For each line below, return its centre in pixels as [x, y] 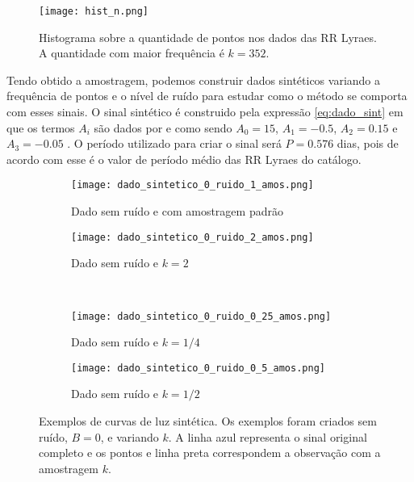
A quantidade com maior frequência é [132, 53]
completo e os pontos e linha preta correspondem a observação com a [210, 453]
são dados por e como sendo [163, 127]
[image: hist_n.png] [94, 11]
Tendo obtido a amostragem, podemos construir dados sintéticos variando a [194, 80]
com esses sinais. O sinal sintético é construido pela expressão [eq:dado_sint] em [205, 112]
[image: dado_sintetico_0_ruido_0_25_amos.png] [201, 316]
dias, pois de [368, 143]
